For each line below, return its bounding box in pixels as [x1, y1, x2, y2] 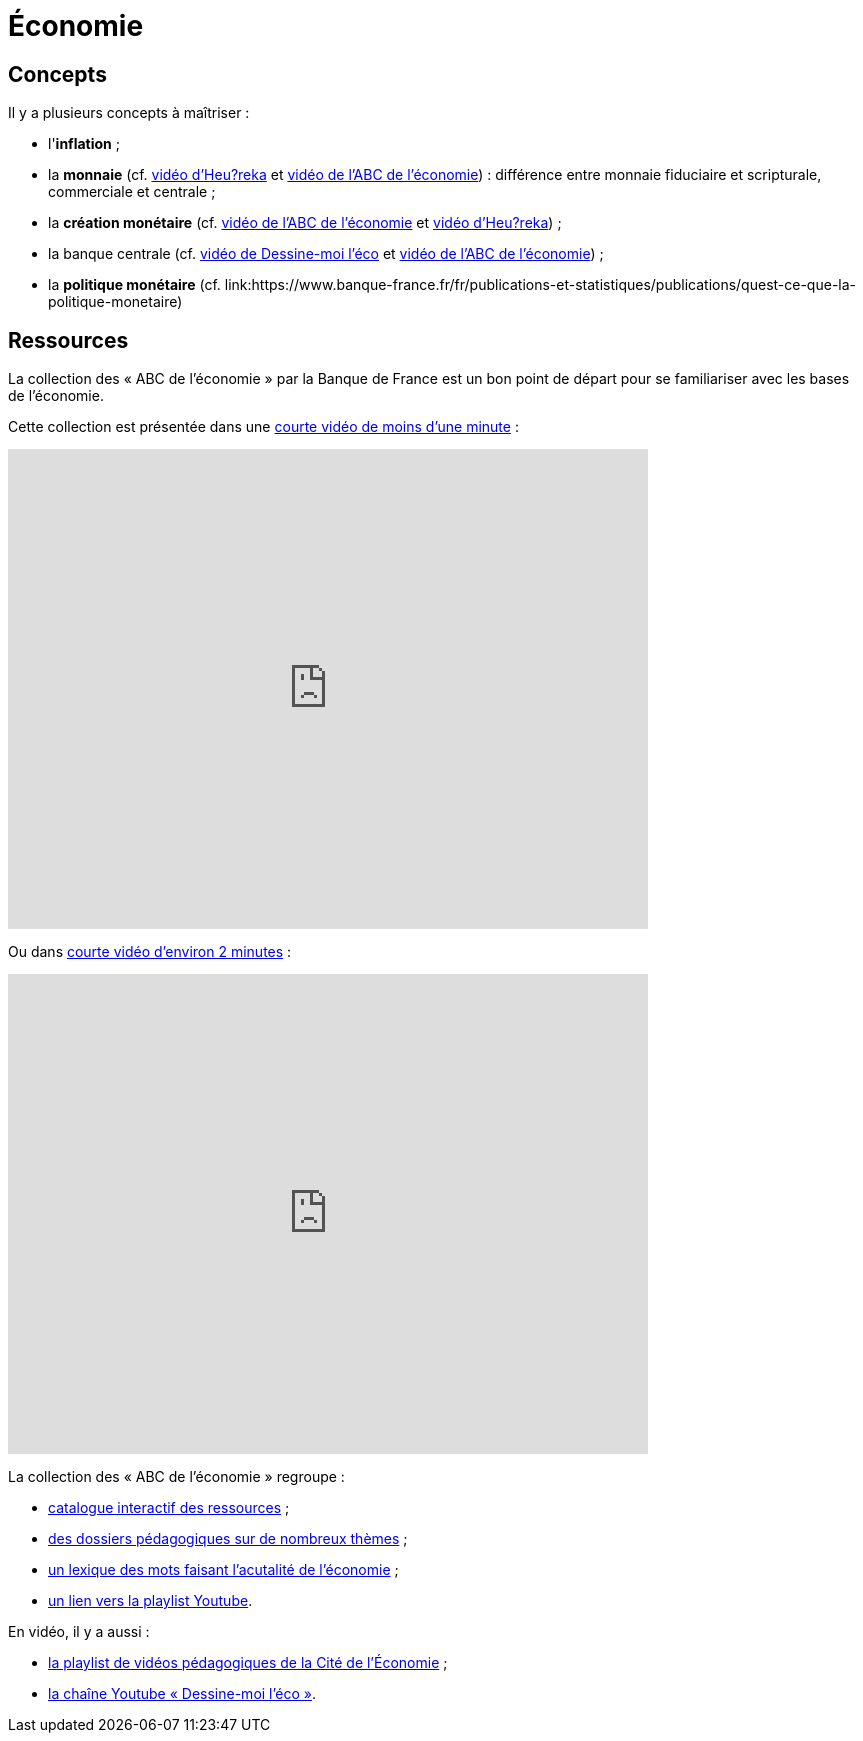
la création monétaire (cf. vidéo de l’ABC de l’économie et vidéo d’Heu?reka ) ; [48, 214, 562, 232]
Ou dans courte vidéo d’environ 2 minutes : [8, 943, 292, 961]
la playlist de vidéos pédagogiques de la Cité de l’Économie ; [48, 1654, 448, 1672]
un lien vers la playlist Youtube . [48, 1592, 253, 1610]
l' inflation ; [48, 135, 120, 153]
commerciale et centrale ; [48, 183, 216, 201]
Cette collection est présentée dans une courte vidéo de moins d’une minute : [8, 418, 519, 436]
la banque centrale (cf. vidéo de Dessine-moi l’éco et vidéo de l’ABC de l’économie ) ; [48, 245, 604, 263]
